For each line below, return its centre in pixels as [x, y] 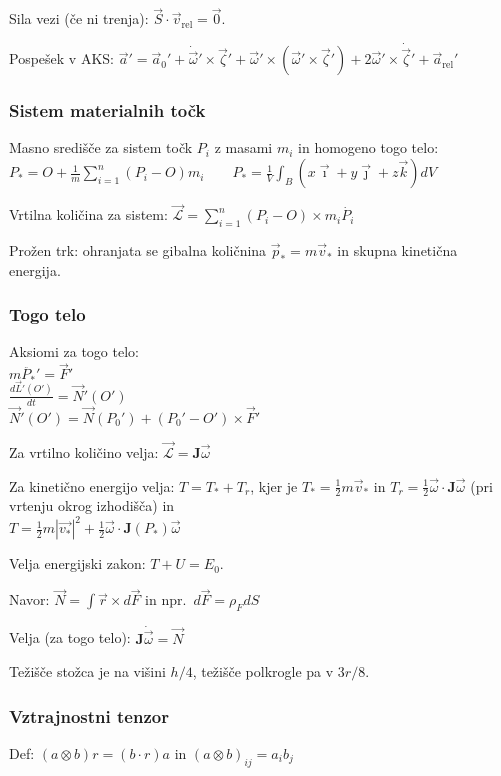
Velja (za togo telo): [70, 637]
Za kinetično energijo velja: [92, 485]
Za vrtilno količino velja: [84, 451]
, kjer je [274, 485]
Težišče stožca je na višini [87, 671]
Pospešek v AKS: [61, 58]
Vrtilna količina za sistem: [88, 214]
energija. [35, 269]
